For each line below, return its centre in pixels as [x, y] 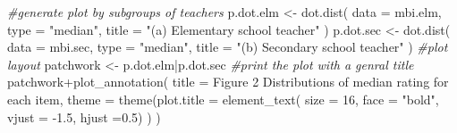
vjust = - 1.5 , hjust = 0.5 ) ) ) [84, 116]
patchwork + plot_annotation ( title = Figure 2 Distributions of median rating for [228, 82]
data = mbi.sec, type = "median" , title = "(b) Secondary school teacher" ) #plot [228, 47]
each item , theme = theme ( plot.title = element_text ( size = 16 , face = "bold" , [223, 99]
